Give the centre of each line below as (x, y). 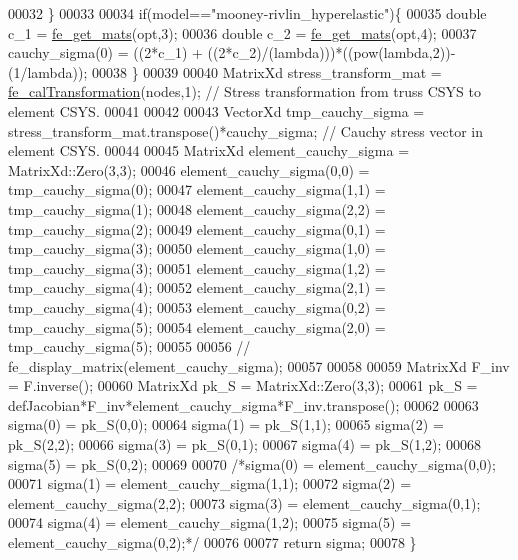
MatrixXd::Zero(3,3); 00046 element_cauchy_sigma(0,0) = (189, 169)
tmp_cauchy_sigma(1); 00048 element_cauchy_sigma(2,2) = (197, 208)
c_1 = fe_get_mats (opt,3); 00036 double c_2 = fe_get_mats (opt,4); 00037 (242, 32)
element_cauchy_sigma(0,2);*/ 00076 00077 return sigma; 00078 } (212, 542)
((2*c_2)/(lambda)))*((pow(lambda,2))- (331, 52)
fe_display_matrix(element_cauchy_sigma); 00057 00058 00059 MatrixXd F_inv (259, 365)
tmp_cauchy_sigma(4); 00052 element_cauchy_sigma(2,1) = (197, 287)
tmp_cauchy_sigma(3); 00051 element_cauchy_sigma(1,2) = (197, 267)
